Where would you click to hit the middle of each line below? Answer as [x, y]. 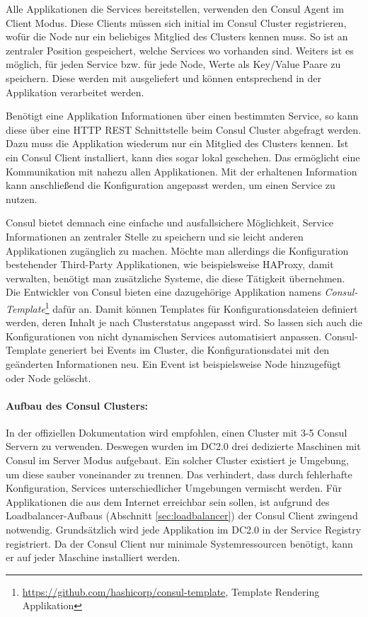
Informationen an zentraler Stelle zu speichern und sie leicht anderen [155, 236]
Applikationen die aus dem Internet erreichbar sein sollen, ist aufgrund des [168, 501]
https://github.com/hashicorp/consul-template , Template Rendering [171, 591]
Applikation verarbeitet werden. [75, 92]
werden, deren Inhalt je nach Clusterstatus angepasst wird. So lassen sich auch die [184, 322]
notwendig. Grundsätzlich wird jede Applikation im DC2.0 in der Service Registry [184, 530]
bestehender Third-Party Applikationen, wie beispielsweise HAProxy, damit [170, 264]
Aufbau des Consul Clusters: [77, 405]
